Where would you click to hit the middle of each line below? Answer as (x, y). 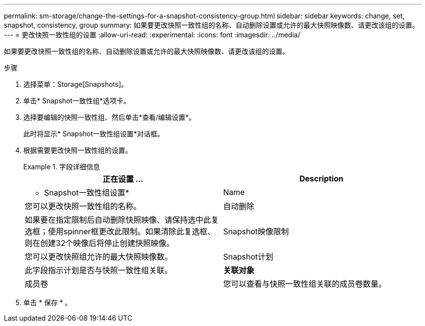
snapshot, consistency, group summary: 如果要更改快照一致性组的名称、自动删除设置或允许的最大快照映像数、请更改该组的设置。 (212, 25)
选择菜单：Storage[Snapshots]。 (76, 84)
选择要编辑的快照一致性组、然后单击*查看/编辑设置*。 (110, 117)
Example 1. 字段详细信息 (62, 167)
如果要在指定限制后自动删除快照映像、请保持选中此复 (122, 220)
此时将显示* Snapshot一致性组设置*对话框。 (94, 134)
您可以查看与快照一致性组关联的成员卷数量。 (305, 284)
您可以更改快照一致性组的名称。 (83, 206)
